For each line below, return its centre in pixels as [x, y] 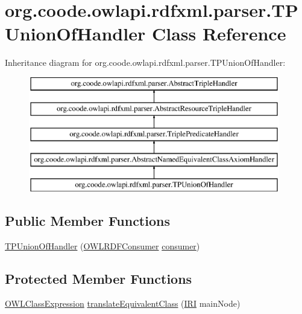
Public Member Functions [87, 220]
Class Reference [219, 34]
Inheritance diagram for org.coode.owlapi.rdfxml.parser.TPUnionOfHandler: [145, 62]
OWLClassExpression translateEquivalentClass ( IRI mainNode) [123, 303]
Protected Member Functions [99, 278]
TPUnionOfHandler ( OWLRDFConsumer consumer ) [102, 245]
